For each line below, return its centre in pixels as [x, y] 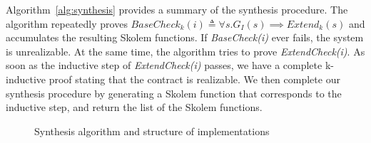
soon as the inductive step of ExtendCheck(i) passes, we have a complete [164, 65]
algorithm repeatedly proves [67, 23]
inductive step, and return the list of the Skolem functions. [134, 107]
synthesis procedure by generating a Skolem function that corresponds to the [174, 93]
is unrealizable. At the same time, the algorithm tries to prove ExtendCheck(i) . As [185, 51]
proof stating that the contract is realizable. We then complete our [194, 79]
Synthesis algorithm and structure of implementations [152, 131]
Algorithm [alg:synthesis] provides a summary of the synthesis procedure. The [177, 9]
